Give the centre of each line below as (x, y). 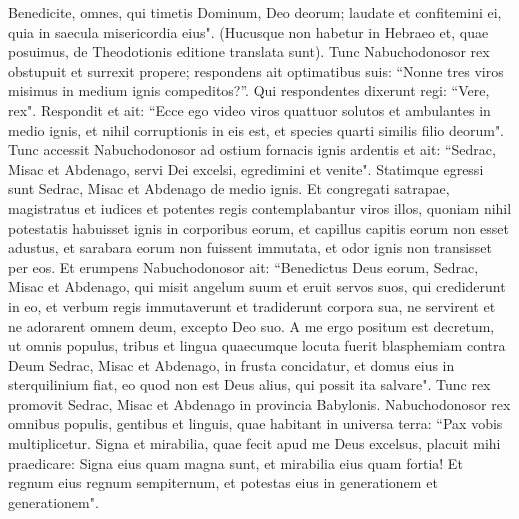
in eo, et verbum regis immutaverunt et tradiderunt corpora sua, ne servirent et (252, 305)
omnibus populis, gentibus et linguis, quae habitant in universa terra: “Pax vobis (255, 423)
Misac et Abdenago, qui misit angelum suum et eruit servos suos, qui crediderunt (257, 286)
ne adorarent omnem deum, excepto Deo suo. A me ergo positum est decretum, (251, 325)
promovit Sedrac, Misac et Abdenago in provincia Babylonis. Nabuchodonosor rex (259, 403)
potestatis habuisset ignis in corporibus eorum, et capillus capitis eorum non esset (259, 227)
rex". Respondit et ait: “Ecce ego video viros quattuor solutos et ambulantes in (249, 109)
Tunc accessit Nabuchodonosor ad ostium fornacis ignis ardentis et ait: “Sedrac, (252, 149)
